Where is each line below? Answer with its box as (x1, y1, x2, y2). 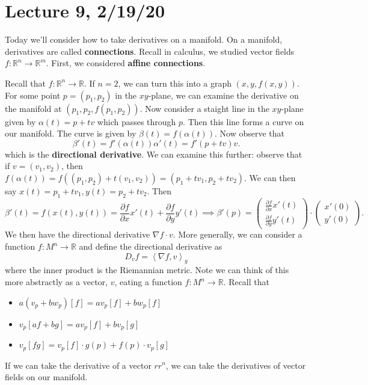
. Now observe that (214, 127, 284, 140)
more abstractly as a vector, (5, 276, 108, 288)
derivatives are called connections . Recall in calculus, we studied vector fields (5, 45, 295, 57)
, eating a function (114, 276, 182, 288)
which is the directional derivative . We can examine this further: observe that (5, 147, 302, 160)
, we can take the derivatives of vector (165, 359, 306, 371)
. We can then (244, 171, 296, 183)
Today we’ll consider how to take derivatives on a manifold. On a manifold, (5, 33, 283, 46)
